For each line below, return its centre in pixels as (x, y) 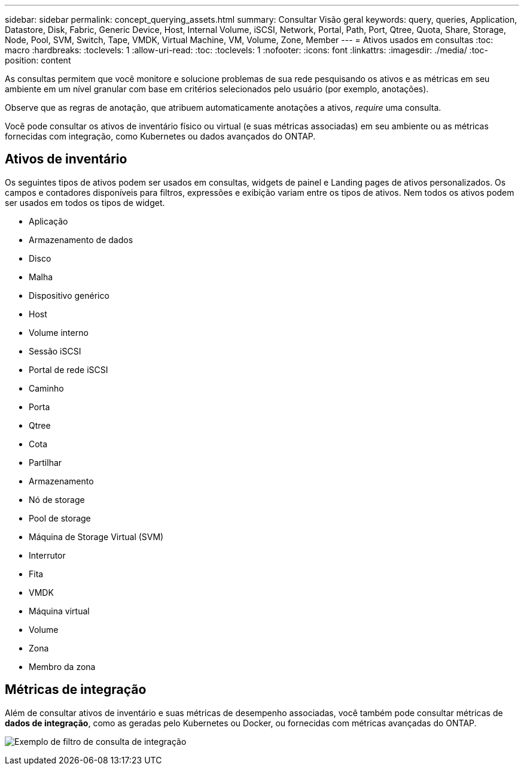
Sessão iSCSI (55, 351)
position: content (38, 60)
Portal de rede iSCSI (68, 369)
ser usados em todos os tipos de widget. (85, 202)
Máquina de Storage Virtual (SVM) (96, 536)
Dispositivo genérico (69, 295)
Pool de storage (60, 518)
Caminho (46, 388)
